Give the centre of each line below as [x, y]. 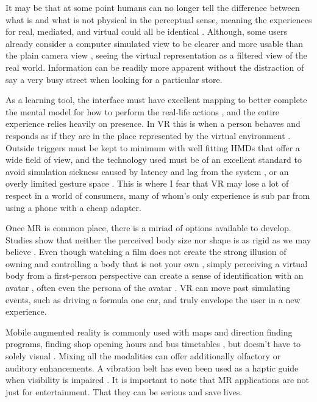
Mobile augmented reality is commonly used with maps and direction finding [149, 332]
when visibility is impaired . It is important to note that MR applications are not [158, 380]
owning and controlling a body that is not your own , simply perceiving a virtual [157, 263]
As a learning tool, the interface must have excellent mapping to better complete [156, 100]
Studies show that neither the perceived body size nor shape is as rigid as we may [158, 239]
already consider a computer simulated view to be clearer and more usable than [155, 43]
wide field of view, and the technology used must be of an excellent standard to [154, 160]
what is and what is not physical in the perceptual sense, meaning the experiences [159, 19]
